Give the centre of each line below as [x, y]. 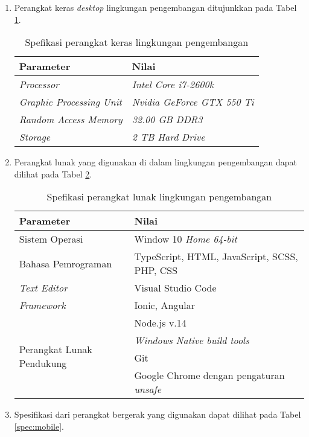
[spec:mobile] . [39, 426]
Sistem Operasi [51, 239]
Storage [35, 137]
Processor [39, 85]
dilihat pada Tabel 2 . [53, 174]
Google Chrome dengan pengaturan [209, 375]
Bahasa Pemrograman [65, 263]
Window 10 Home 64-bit [186, 239]
